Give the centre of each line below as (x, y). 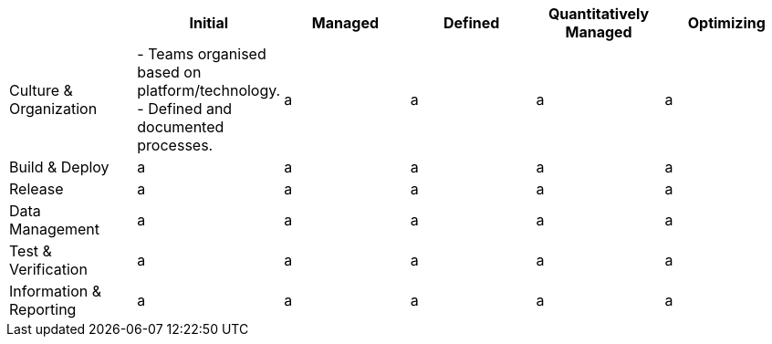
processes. (175, 145)
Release (37, 189)
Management (55, 229)
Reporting (43, 309)
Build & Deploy (59, 167)
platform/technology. (209, 90)
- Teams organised (202, 54)
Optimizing (726, 23)
